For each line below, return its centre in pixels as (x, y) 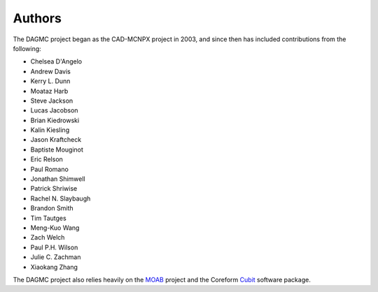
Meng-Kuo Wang (55, 228)
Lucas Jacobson (54, 110)
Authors (37, 18)
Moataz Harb (49, 91)
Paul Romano (50, 169)
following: (27, 48)
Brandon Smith (52, 208)
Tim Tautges (48, 218)
